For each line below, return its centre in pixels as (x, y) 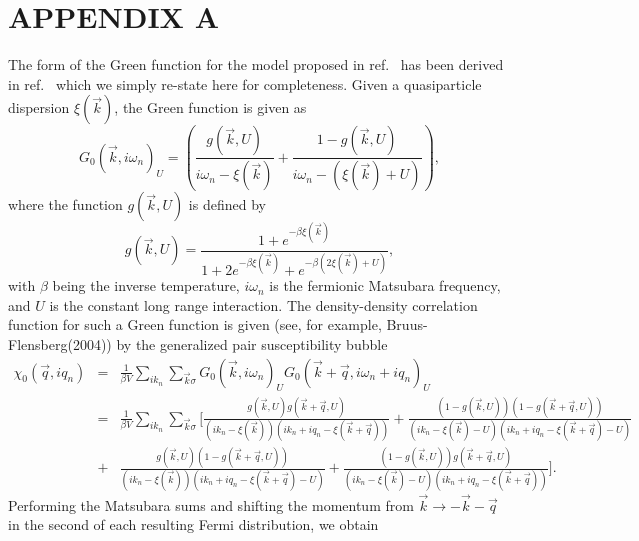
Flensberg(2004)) (60, 343)
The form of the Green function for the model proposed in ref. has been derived (256, 64)
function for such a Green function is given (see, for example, (195, 324)
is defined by (227, 204)
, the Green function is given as (210, 107)
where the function (65, 204)
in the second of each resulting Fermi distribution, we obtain (193, 524)
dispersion (39, 107)
